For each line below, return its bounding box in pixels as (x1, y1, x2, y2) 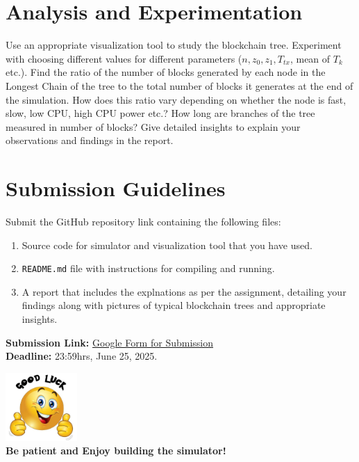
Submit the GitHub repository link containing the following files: (6, 214, 281, 228)
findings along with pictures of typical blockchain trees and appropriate (22, 298, 326, 312)
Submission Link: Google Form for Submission (6, 335, 213, 349)
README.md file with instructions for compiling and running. (22, 261, 275, 276)
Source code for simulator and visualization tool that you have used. (22, 237, 312, 252)
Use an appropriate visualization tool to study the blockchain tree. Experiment (6, 38, 342, 52)
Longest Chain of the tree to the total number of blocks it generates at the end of (6, 78, 353, 93)
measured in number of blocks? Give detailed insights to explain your (6, 119, 301, 134)
